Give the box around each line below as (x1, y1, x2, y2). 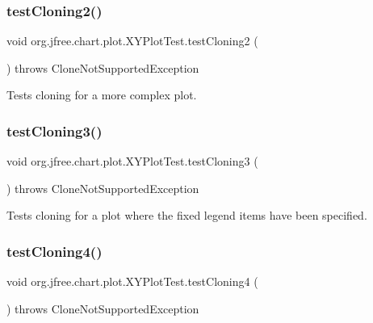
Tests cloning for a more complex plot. (6, 86, 197, 103)
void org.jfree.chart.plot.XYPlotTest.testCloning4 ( (6, 273, 258, 290)
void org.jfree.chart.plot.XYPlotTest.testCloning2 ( (6, 32, 258, 49)
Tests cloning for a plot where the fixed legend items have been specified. (6, 207, 367, 224)
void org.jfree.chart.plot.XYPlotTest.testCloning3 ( (6, 153, 258, 170)
